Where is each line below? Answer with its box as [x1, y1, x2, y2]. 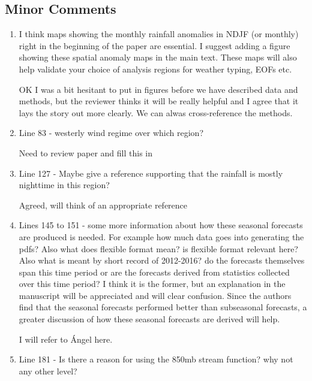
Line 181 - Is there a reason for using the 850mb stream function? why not [19, 353, 293, 365]
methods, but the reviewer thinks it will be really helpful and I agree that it [19, 95, 299, 107]
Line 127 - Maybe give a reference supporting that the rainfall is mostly [19, 167, 283, 179]
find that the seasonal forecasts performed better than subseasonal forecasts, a [19, 301, 307, 313]
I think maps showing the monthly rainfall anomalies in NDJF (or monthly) [19, 28, 299, 40]
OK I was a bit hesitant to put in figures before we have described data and [19, 83, 298, 95]
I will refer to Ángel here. [19, 332, 113, 345]
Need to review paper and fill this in [19, 146, 153, 159]
